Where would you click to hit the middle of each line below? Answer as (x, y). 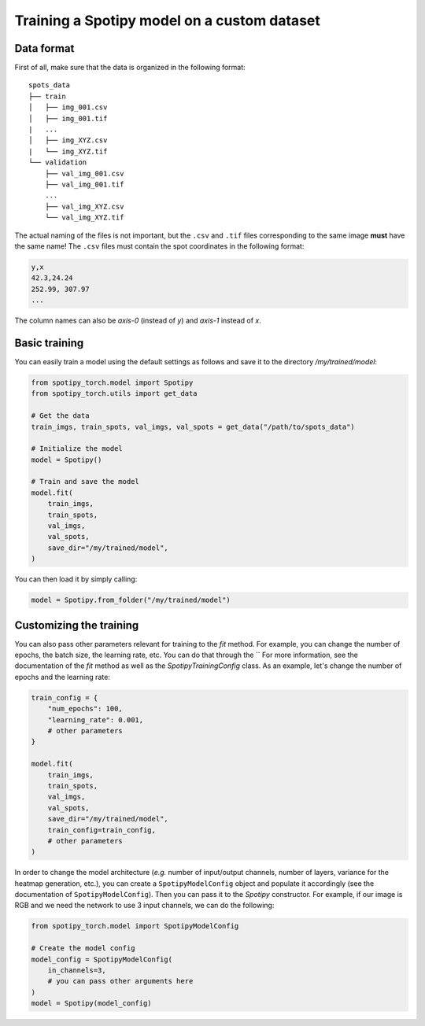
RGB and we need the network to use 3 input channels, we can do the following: (144, 906)
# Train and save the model (85, 482)
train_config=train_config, (102, 830)
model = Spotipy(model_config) (92, 1004)
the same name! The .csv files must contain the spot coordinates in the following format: (159, 246)
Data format (44, 48)
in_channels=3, (77, 971)
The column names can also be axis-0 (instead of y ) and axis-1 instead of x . (138, 321)
